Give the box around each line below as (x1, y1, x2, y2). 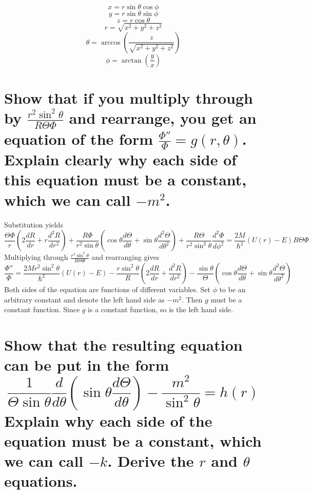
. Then (182, 294, 203, 305)
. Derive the (107, 450, 194, 471)
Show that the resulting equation (4, 334, 243, 355)
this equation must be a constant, (4, 169, 247, 190)
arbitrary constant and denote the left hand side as (4, 294, 165, 305)
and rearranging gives (91, 252, 160, 262)
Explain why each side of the (4, 410, 212, 431)
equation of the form (4, 128, 153, 149)
